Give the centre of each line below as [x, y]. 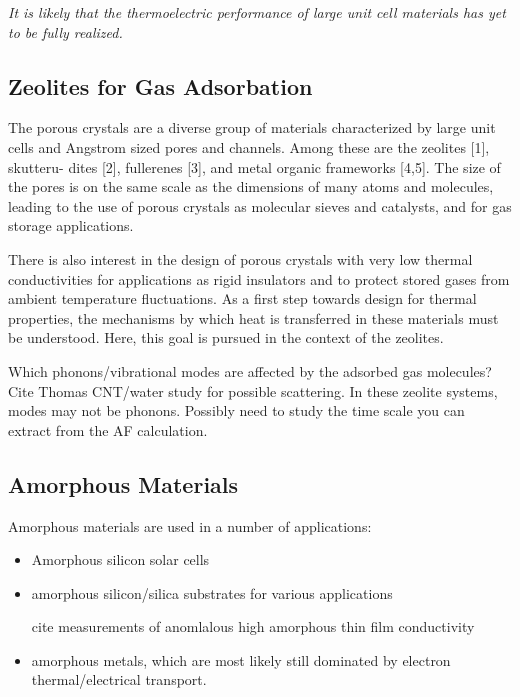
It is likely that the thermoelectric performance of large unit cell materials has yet [257, 12]
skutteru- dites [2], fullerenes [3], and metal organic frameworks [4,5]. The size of [254, 166]
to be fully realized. [65, 31]
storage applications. [71, 225]
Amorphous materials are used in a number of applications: [190, 525]
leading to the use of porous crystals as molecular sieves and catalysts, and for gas [260, 205]
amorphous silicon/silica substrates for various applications [212, 592]
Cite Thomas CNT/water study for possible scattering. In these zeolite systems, [253, 390]
